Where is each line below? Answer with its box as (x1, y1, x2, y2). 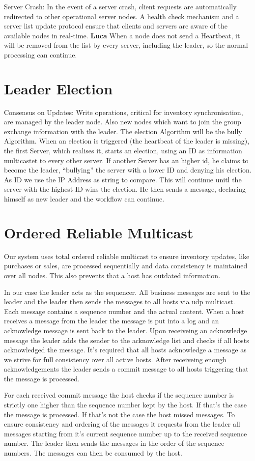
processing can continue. (4, 49, 77, 59)
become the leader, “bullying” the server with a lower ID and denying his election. (4, 165, 252, 175)
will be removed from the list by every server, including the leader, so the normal (4, 40, 248, 50)
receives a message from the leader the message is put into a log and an (4, 316, 219, 326)
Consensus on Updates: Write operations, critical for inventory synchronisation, (4, 107, 243, 117)
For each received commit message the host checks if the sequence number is (4, 390, 234, 400)
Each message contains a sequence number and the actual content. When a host (4, 306, 245, 316)
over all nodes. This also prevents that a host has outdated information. (4, 270, 221, 280)
